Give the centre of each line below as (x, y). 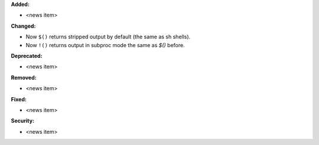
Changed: (23, 26)
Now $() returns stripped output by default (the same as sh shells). (108, 37)
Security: (23, 121)
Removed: (24, 77)
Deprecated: (27, 55)
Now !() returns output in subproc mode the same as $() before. (105, 45)
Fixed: (19, 99)
